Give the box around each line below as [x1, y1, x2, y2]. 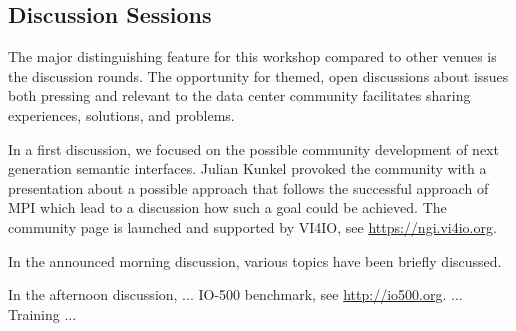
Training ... [8, 303, 77, 324]
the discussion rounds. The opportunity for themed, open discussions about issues [8, 65, 509, 86]
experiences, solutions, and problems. [8, 104, 235, 125]
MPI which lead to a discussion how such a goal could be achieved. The [8, 197, 447, 218]
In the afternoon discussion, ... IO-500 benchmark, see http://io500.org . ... [8, 284, 463, 305]
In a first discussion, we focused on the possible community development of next [8, 138, 499, 159]
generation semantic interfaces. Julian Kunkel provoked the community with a [8, 158, 487, 179]
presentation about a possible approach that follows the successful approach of [8, 177, 489, 198]
